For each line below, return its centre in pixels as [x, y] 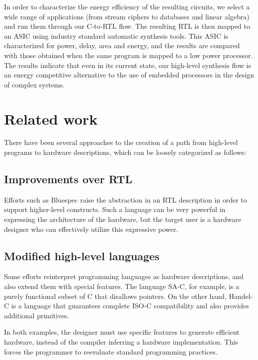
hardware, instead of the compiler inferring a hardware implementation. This [121, 342]
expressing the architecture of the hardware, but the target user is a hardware [123, 219]
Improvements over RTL [68, 179]
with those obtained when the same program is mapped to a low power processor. [129, 55]
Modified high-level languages [82, 255]
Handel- [241, 296]
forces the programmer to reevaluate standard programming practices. [111, 351]
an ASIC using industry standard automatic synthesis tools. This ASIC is [116, 36]
